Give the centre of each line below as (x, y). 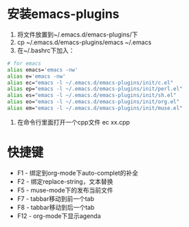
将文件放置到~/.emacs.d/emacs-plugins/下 (77, 34)
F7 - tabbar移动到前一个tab (56, 198)
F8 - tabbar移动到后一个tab (56, 207)
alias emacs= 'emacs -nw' (43, 69)
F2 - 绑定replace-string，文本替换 (65, 181)
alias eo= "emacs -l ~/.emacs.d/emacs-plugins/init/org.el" (93, 102)
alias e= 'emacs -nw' (37, 76)
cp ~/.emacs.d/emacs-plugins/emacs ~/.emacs (84, 42)
